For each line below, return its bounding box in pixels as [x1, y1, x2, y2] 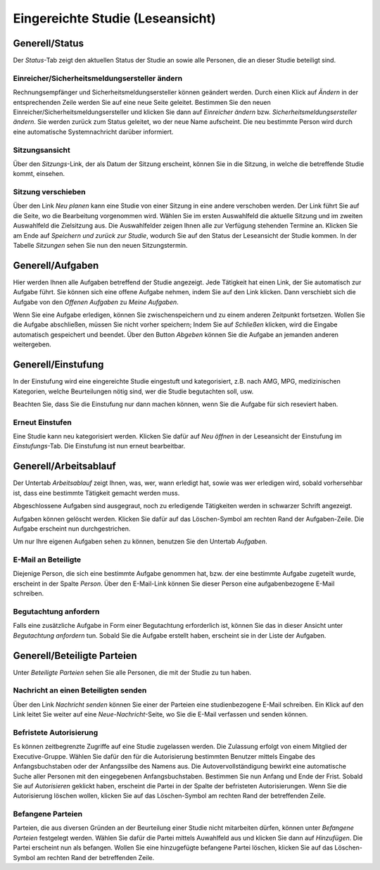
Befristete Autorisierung [13, 727, 99, 737]
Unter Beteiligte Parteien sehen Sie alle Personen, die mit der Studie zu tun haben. [13, 668, 252, 676]
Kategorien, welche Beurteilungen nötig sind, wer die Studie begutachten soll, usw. [13, 387, 254, 396]
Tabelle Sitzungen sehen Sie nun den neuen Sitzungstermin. [13, 241, 188, 249]
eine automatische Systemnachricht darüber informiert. [13, 127, 174, 136]
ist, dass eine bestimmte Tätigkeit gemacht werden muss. [13, 488, 180, 497]
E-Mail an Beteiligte [13, 555, 81, 565]
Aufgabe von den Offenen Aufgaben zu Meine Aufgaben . [13, 298, 179, 306]
